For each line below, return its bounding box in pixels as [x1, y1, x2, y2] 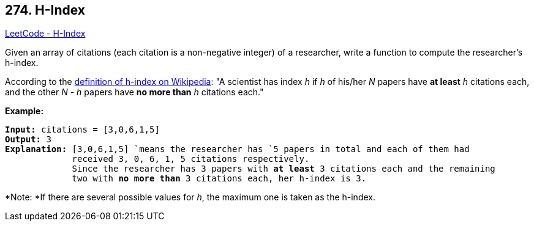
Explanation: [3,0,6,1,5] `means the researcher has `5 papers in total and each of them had [5, 144, 470, 155]
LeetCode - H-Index [5, 28, 86, 39]
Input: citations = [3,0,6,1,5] [5, 125, 160, 135]
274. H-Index [5, 2, 86, 18]
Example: [5, 106, 44, 117]
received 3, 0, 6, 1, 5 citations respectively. [72, 154, 310, 164]
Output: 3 [5, 134, 51, 145]
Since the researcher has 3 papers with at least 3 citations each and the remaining [72, 164, 495, 174]
